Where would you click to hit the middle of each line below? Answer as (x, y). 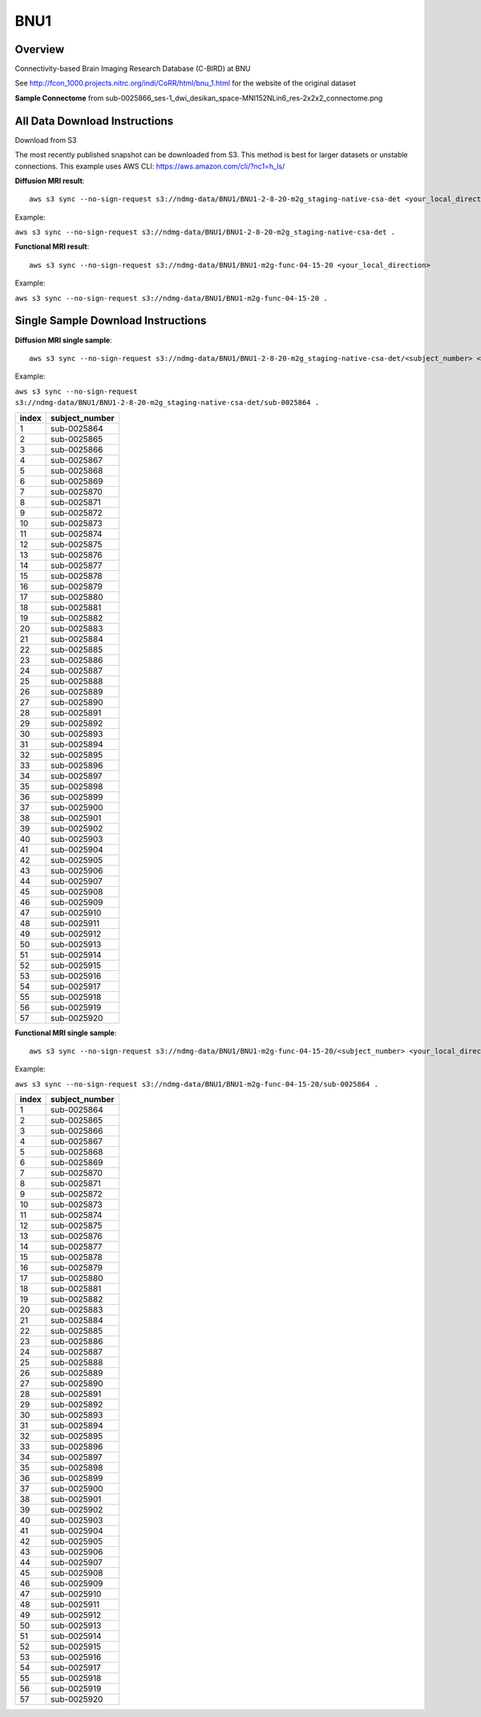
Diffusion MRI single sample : (63, 340)
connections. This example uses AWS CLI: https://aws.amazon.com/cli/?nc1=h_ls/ (150, 166)
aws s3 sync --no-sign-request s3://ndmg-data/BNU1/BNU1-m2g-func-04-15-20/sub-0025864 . (196, 1084)
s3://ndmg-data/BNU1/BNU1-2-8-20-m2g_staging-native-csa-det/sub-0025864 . (167, 403)
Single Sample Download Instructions (111, 321)
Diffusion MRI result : (50, 180)
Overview (40, 49)
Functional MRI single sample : (66, 1033)
